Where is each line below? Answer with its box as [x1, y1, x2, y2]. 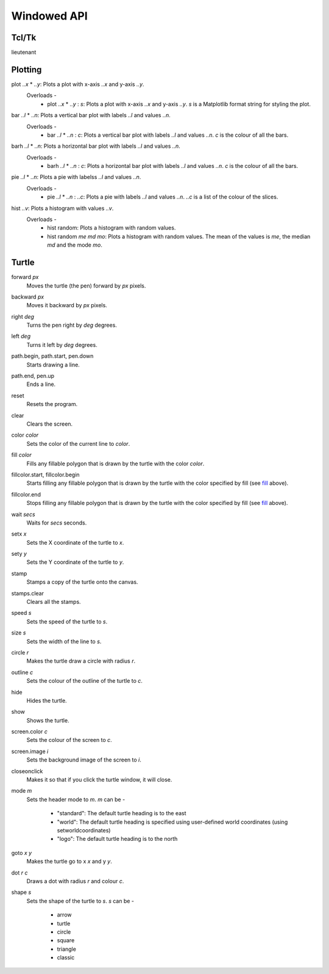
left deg [11, 333, 31, 340]
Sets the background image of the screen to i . [26, 756, 141, 763]
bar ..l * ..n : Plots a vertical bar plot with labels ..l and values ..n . [11, 112, 171, 119]
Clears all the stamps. [26, 598, 82, 606]
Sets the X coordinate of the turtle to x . [26, 539, 124, 546]
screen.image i [11, 747, 49, 755]
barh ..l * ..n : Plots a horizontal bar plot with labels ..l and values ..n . [11, 142, 180, 150]
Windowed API [11, 9, 88, 23]
